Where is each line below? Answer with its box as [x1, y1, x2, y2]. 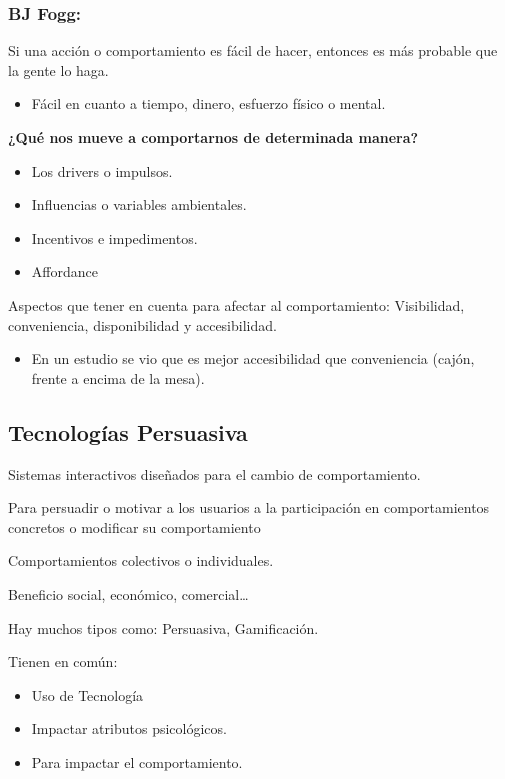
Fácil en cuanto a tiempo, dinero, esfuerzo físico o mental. [31, 93, 386, 114]
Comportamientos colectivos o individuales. [8, 550, 274, 571]
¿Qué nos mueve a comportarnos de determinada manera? [8, 127, 419, 147]
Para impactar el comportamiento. [31, 751, 243, 772]
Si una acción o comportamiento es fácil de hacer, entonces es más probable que [8, 40, 498, 61]
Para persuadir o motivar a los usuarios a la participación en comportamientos [8, 497, 490, 518]
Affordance [31, 261, 98, 282]
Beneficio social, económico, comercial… [8, 583, 249, 604]
